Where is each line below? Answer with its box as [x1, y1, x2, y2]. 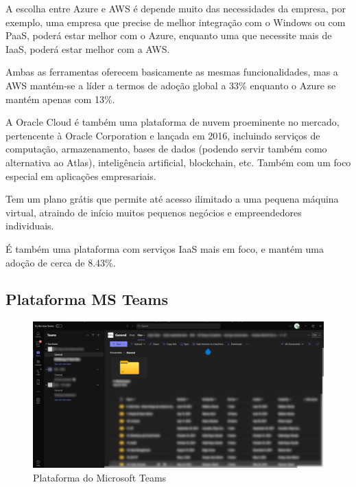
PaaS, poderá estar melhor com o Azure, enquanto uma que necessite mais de [5, 28, 332, 43]
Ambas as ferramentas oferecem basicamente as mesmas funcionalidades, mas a [5, 65, 338, 79]
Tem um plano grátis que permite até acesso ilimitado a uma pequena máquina [5, 192, 339, 206]
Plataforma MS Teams [5, 288, 169, 310]
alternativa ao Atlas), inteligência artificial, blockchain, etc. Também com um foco [5, 155, 351, 169]
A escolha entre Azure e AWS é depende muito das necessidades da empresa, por [5, 1, 346, 15]
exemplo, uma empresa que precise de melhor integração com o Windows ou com [5, 14, 346, 29]
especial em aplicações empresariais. [5, 168, 156, 183]
